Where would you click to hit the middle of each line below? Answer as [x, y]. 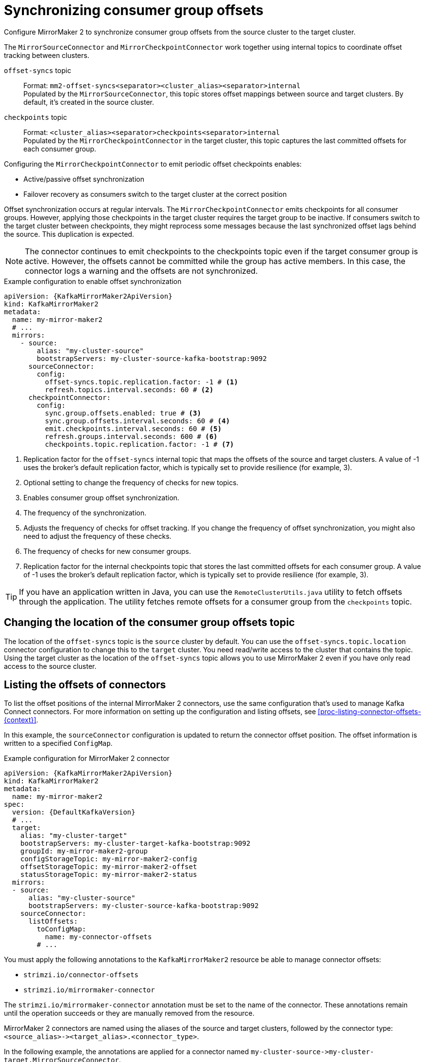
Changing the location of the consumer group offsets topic [149, 623]
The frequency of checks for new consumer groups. [107, 551]
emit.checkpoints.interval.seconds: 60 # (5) [133, 428]
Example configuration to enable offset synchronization [93, 281]
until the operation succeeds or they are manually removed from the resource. [129, 1013]
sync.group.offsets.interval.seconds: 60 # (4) [137, 421]
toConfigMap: [61, 929]
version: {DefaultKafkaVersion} [74, 812]
